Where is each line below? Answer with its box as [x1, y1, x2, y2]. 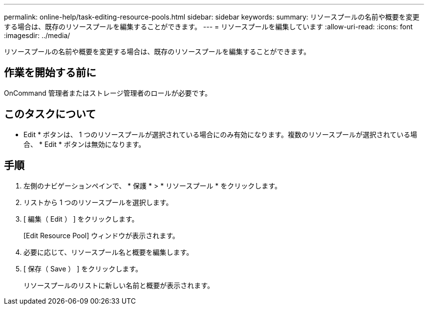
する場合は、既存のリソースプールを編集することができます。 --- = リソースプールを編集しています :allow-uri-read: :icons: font [4, 22, 413, 31]
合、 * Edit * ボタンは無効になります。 [23, 140, 146, 148]
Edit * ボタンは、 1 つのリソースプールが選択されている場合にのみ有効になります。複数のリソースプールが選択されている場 [23, 130, 417, 139]
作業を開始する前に [4, 66, 96, 79]
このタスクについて [4, 108, 96, 121]
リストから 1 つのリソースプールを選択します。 [23, 198, 173, 206]
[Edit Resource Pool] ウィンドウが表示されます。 [23, 231, 179, 240]
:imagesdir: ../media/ [4, 31, 70, 40]
